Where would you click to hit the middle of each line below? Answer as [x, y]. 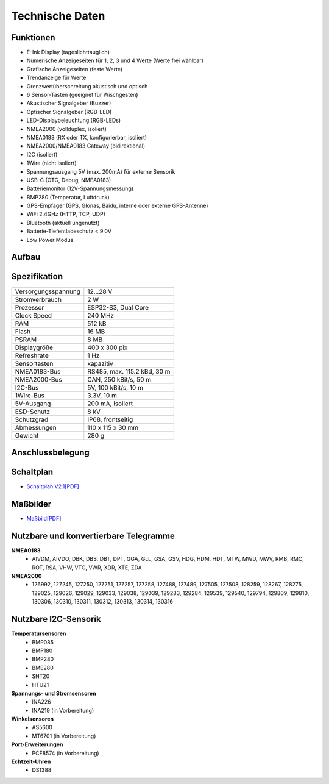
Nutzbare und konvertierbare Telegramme [93, 536]
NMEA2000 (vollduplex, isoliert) [66, 129]
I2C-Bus [27, 387]
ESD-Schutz [32, 412]
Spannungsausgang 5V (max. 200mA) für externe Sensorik [101, 171]
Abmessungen [36, 427]
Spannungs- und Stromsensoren [54, 693]
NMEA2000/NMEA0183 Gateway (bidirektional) [86, 146]
